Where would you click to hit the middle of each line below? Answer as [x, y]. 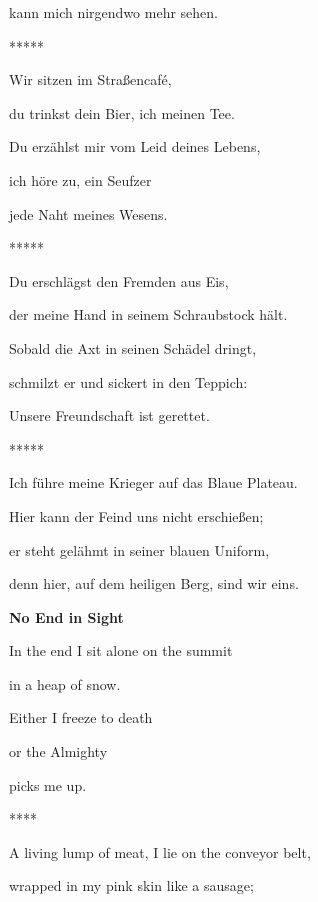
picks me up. [48, 784]
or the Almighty [58, 751]
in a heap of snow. [65, 683]
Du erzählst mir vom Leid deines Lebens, [135, 146]
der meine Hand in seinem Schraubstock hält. [148, 314]
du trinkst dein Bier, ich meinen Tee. [122, 112]
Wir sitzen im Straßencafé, [90, 79]
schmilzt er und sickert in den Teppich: [128, 381]
